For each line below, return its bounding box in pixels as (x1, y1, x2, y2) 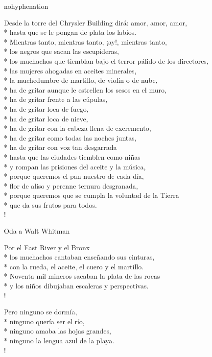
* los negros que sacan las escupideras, (4, 46, 119, 56)
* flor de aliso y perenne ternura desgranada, (4, 180, 138, 190)
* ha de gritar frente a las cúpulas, (4, 94, 108, 104)
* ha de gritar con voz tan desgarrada (4, 142, 117, 152)
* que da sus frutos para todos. (4, 199, 97, 210)
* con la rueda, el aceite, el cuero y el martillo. (4, 261, 144, 271)
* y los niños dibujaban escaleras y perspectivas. (4, 281, 149, 291)
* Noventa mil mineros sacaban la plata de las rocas (4, 271, 160, 281)
